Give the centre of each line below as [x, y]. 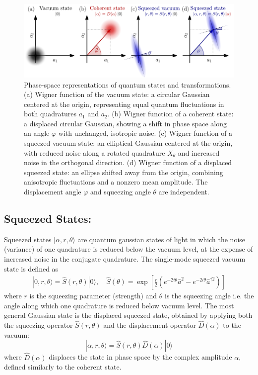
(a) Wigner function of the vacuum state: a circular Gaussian [117, 94]
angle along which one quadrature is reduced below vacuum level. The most [119, 305]
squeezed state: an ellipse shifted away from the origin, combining [124, 172]
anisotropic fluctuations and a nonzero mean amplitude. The [116, 182]
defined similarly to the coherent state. [63, 367]
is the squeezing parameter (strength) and [93, 296]
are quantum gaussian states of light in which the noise [161, 239]
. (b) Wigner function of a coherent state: [170, 114]
